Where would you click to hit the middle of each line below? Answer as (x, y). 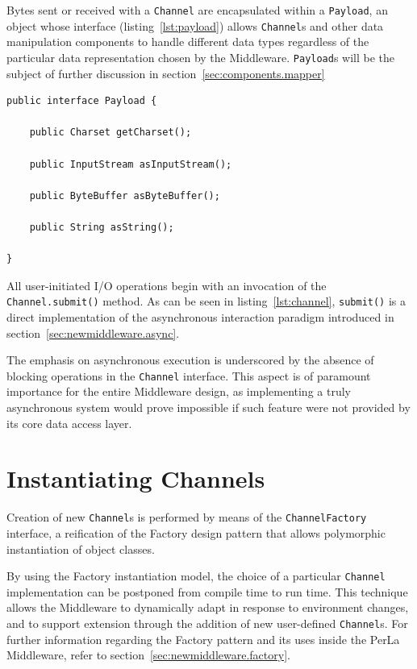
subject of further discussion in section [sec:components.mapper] (166, 73)
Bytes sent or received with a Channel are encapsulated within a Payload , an (197, 10)
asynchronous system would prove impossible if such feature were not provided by (208, 407)
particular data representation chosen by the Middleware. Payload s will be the (201, 57)
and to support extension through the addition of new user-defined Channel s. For (207, 623)
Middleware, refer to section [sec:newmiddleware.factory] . (148, 655)
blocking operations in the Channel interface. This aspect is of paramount (189, 375)
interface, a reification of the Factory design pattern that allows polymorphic (196, 532)
